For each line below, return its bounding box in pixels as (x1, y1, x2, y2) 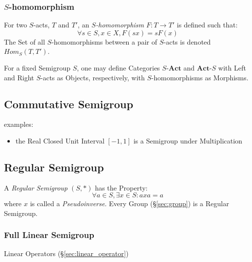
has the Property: (95, 182, 148, 192)
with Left (218, 63, 246, 72)
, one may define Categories (77, 63, 160, 72)
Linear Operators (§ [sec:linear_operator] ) (4, 248, 129, 258)
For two (4, 20, 27, 30)
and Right (4, 72, 34, 82)
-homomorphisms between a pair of (51, 36, 157, 47)
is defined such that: (177, 20, 238, 30)
